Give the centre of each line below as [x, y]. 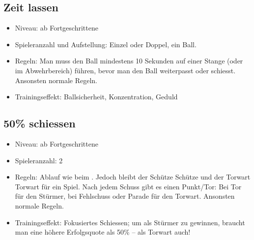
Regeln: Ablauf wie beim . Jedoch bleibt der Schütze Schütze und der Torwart [133, 177]
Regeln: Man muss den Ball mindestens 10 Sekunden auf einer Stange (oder [129, 61]
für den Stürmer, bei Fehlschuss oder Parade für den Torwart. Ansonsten [125, 196]
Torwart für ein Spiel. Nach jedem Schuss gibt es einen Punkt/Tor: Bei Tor [128, 186]
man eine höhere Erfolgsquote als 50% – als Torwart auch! [103, 232]
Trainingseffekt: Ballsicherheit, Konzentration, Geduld [96, 97]
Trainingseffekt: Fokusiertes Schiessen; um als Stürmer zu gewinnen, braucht [130, 222]
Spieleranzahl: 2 [39, 160]
